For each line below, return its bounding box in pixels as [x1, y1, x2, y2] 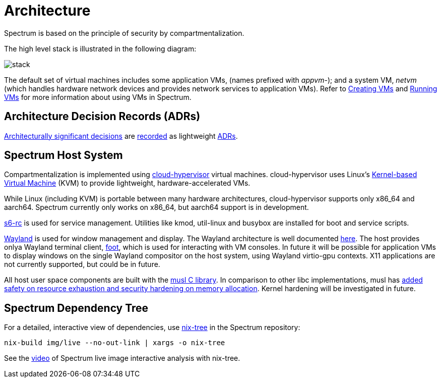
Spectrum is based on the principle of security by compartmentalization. [4, 28, 244, 37]
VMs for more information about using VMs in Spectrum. [4, 92, 192, 101]
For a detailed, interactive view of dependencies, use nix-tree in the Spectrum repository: [4, 323, 300, 332]
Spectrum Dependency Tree [4, 301, 149, 314]
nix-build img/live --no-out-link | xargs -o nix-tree [4, 339, 225, 347]
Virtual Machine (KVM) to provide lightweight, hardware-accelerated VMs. [4, 179, 250, 188]
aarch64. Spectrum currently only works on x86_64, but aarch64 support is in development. [4, 203, 309, 212]
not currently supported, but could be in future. [4, 260, 160, 269]
